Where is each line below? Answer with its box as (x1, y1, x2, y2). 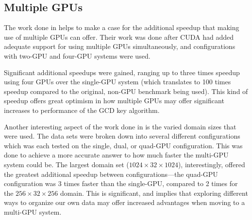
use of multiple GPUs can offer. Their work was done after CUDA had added (4, 31, 234, 42)
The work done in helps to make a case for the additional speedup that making (4, 22, 239, 32)
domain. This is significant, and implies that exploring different (60, 188, 248, 198)
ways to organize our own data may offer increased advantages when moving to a (4, 197, 245, 207)
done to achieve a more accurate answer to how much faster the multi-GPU (4, 150, 229, 160)
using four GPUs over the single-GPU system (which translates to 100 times (4, 77, 231, 87)
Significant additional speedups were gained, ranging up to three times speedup (4, 67, 240, 77)
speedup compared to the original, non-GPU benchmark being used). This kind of (4, 86, 248, 96)
